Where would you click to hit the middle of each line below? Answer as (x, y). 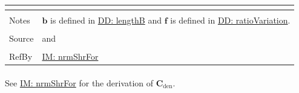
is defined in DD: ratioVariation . (230, 20)
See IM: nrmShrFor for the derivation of (79, 82)
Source (21, 38)
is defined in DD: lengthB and (106, 20)
